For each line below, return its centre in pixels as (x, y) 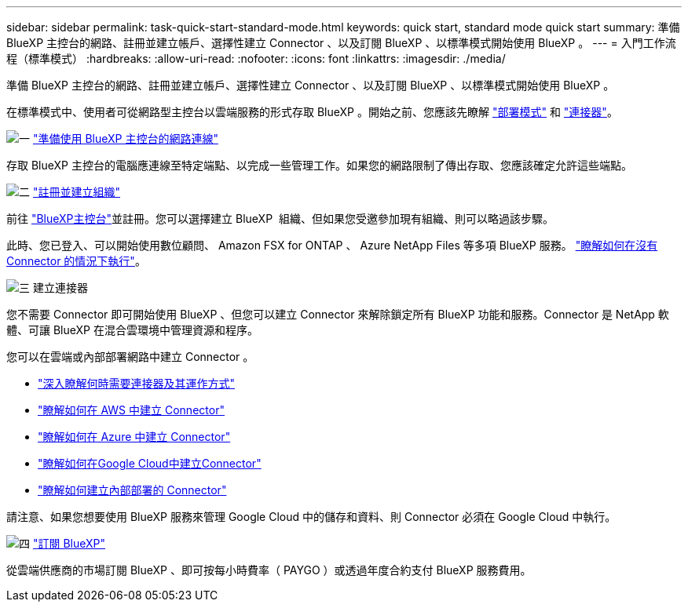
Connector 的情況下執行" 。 (76, 261)
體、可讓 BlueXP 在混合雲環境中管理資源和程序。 (132, 330)
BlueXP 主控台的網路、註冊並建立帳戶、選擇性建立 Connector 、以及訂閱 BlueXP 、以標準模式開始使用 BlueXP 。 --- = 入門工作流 (341, 43)
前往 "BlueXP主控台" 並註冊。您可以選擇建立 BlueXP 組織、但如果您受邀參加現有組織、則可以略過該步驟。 (280, 218)
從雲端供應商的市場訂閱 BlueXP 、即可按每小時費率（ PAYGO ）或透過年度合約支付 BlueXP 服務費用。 (269, 570)
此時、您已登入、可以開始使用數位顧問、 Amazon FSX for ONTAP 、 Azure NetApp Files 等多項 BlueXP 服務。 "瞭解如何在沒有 (332, 245)
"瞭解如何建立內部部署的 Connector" (132, 490)
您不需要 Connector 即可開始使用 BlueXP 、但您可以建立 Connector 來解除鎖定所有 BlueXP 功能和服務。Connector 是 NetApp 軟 (338, 314)
